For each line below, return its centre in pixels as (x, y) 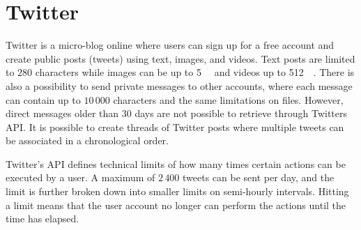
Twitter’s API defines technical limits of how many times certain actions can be (176, 163)
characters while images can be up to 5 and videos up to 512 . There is (195, 72)
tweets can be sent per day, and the (259, 177)
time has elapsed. (43, 219)
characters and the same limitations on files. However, (228, 99)
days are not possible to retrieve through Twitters (241, 113)
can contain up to (43, 99)
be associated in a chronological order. (87, 140)
